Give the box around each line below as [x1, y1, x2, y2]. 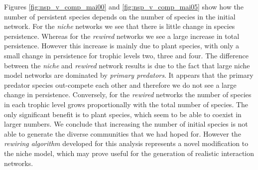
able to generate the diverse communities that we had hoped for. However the [4, 128, 241, 139]
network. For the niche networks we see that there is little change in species [4, 21, 235, 31]
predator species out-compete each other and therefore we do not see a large [4, 79, 237, 90]
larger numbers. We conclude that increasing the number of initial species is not [4, 119, 248, 129]
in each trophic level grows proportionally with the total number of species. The [4, 99, 249, 109]
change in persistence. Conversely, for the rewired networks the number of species [4, 89, 252, 100]
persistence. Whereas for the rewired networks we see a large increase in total [4, 30, 240, 41]
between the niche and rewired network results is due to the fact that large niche [4, 60, 250, 70]
